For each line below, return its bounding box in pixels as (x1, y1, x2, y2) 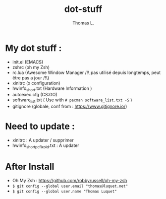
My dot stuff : (5, 42, 62, 54)
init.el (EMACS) (12, 59, 44, 65)
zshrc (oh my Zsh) (12, 64, 50, 70)
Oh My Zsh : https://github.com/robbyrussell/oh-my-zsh (12, 177, 127, 183)
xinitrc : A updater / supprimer (12, 137, 74, 143)
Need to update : (5, 121, 75, 132)
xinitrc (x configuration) (12, 80, 60, 86)
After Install (5, 161, 55, 172)
